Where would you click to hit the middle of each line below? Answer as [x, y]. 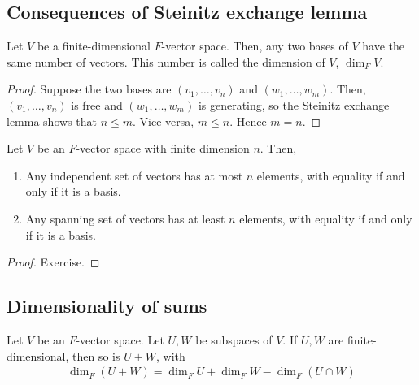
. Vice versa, [164, 121]
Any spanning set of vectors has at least [125, 218]
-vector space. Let [120, 339]
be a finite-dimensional [94, 46]
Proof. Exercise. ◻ [53, 262]
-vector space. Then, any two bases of [255, 46]
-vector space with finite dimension [163, 148]
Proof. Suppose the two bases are [89, 89]
